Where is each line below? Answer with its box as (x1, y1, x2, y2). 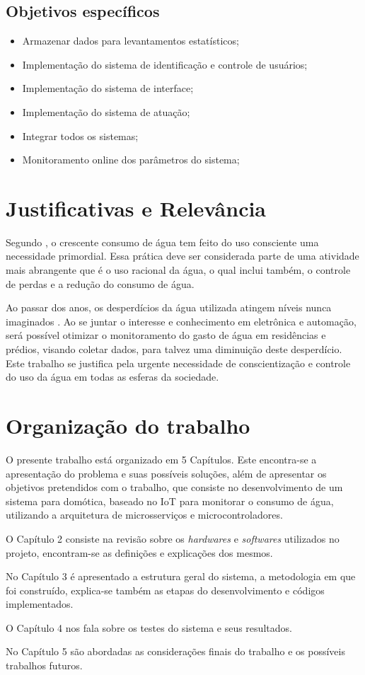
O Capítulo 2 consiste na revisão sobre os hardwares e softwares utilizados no (6, 531, 340, 546)
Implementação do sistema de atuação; (22, 104, 190, 119)
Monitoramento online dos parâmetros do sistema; (22, 152, 240, 167)
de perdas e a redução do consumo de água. (6, 276, 195, 291)
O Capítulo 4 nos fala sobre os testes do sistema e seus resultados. (6, 620, 292, 635)
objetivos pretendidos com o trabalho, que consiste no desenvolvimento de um (6, 480, 343, 495)
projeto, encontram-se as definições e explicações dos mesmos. (6, 545, 273, 560)
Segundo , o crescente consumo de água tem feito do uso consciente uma (6, 234, 319, 249)
